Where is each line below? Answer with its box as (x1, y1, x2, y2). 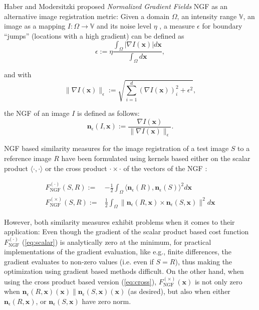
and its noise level (97, 21, 152, 31)
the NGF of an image (4, 107, 70, 118)
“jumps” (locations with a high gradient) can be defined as (4, 30, 184, 41)
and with (4, 69, 32, 79)
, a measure (159, 21, 195, 31)
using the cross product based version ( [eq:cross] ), (4, 276, 157, 286)
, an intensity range (177, 11, 237, 21)
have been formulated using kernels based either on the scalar (61, 153, 250, 164)
